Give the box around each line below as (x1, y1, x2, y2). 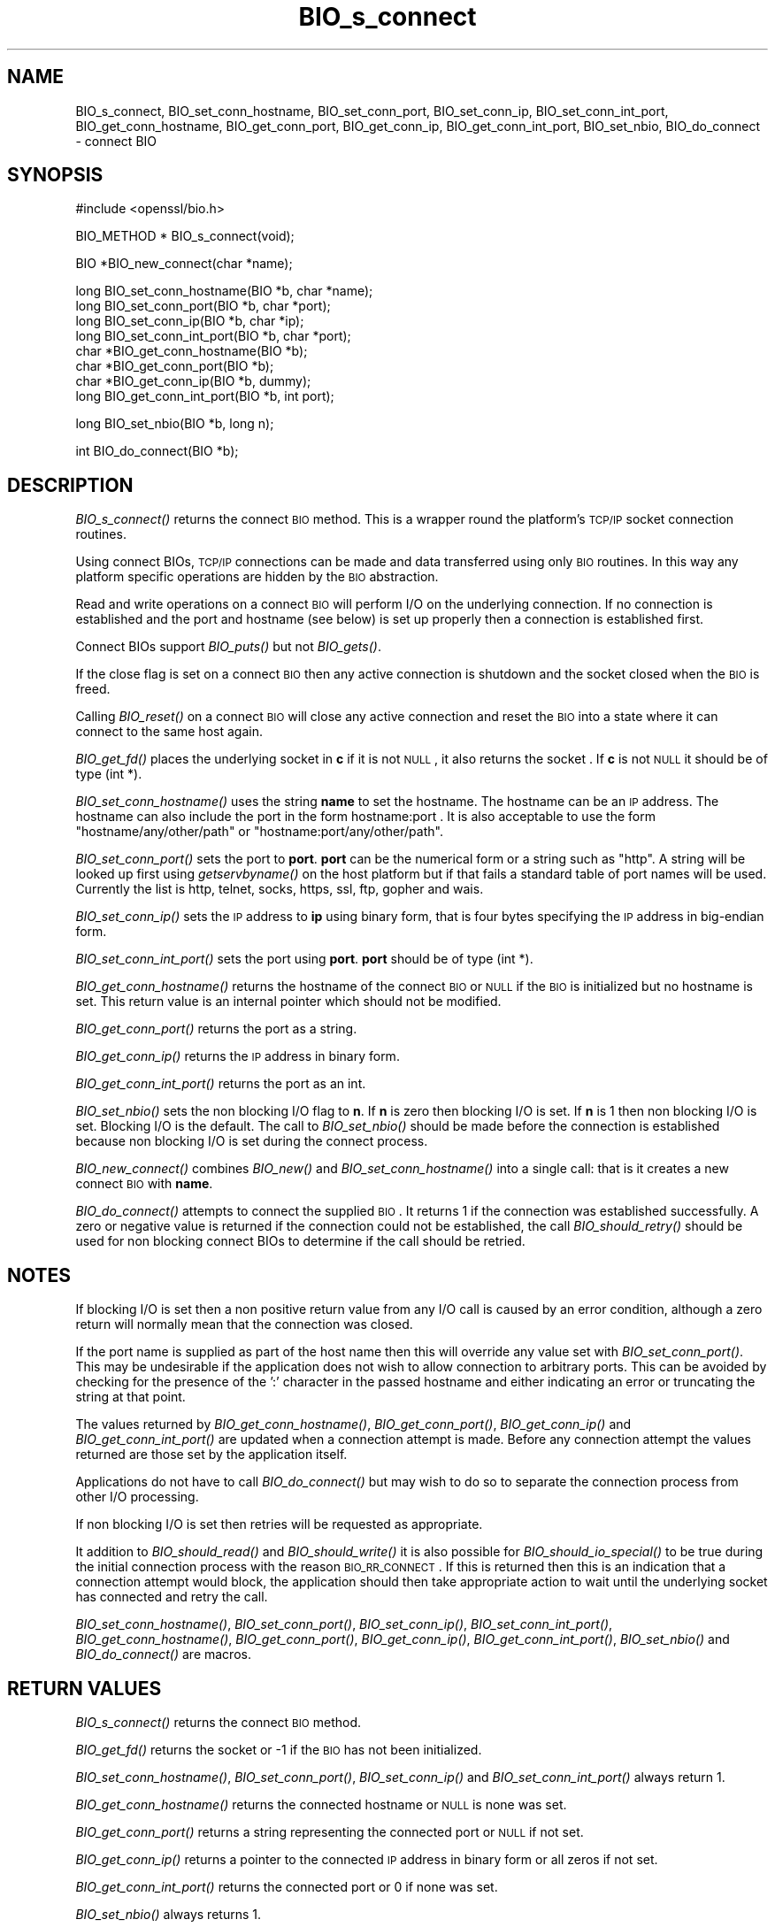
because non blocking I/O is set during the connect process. (75, 1133, 428, 1149)
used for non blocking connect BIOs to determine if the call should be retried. (75, 1233, 526, 1249)
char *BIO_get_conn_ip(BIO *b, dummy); (75, 373, 311, 389)
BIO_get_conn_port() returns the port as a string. (75, 1021, 357, 1037)
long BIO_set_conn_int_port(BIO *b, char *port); (75, 328, 351, 344)
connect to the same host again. (75, 724, 263, 740)
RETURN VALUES (7, 1677, 162, 1700)
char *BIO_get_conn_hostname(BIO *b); (75, 343, 308, 359)
